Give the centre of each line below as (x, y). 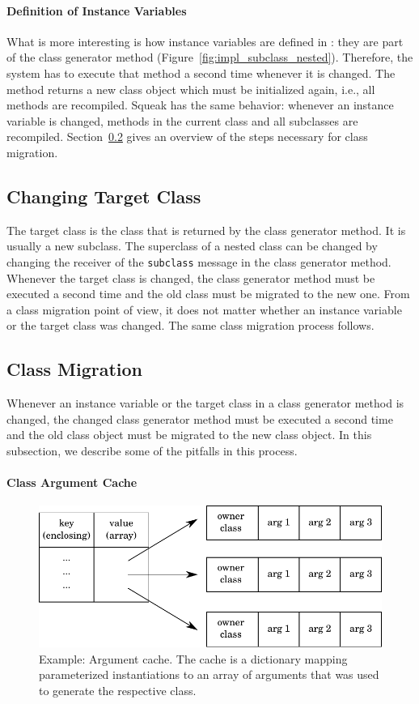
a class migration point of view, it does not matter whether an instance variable (204, 309)
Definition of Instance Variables (97, 10)
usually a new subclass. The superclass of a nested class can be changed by (192, 246)
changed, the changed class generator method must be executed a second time (200, 418)
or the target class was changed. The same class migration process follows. (190, 325)
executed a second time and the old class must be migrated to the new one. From (208, 294)
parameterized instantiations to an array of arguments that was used (209, 674)
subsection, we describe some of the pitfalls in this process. (152, 450)
